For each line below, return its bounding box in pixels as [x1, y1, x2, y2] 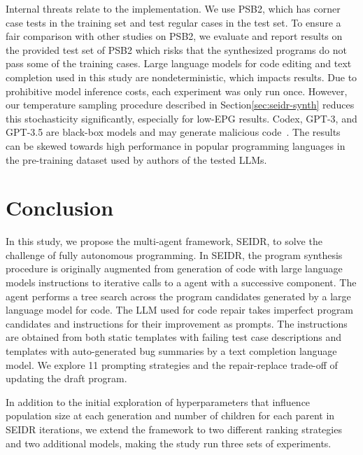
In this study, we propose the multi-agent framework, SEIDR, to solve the [6, 234, 322, 248]
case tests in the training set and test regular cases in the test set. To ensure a [6, 15, 341, 29]
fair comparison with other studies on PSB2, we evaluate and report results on [6, 29, 343, 43]
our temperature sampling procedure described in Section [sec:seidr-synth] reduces [6, 97, 355, 112]
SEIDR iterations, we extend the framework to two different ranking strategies [6, 421, 342, 436]
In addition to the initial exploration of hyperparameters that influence [6, 394, 311, 409]
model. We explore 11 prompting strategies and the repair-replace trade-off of [6, 357, 338, 372]
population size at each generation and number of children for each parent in [6, 408, 335, 423]
